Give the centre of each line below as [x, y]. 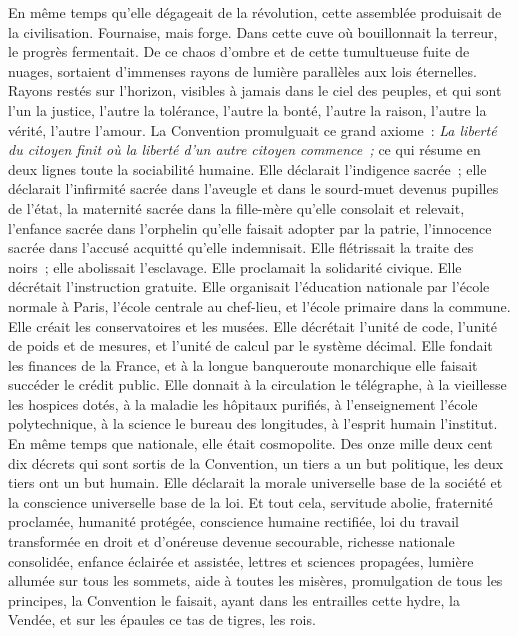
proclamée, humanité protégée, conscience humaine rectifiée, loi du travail [233, 521]
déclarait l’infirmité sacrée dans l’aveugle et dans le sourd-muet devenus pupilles [253, 188]
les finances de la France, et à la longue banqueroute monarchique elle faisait [243, 364]
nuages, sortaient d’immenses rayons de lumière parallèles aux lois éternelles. [242, 70]
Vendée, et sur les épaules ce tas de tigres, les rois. [162, 619]
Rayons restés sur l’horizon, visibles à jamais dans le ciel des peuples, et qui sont [255, 90]
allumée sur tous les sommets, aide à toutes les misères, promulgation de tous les [255, 580]
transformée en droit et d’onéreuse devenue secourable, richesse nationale [231, 541]
